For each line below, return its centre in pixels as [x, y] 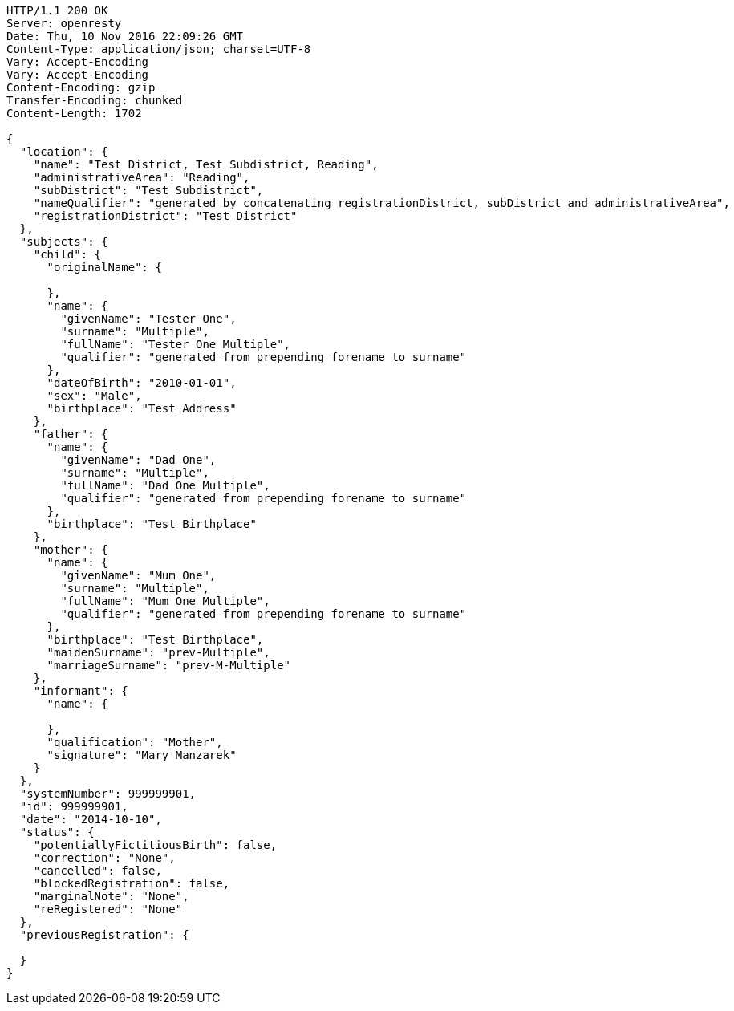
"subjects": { [64, 242]
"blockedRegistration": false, [132, 883]
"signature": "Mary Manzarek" [142, 755]
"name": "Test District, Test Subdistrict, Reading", [206, 164]
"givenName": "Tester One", [148, 319]
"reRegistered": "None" [108, 909]
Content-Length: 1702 [74, 113]
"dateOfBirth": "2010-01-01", [142, 383]
